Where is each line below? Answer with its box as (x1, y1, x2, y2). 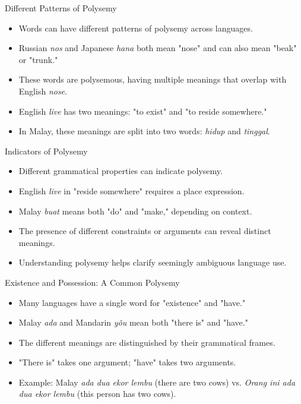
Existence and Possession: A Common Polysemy (5, 276, 180, 288)
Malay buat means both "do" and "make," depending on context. (18, 204, 252, 217)
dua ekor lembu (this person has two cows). (18, 387, 176, 400)
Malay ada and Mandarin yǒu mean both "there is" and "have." (18, 316, 248, 329)
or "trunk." (18, 53, 58, 65)
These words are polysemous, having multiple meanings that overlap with (18, 73, 287, 86)
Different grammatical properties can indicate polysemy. (18, 165, 223, 177)
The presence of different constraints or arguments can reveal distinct (18, 225, 271, 237)
